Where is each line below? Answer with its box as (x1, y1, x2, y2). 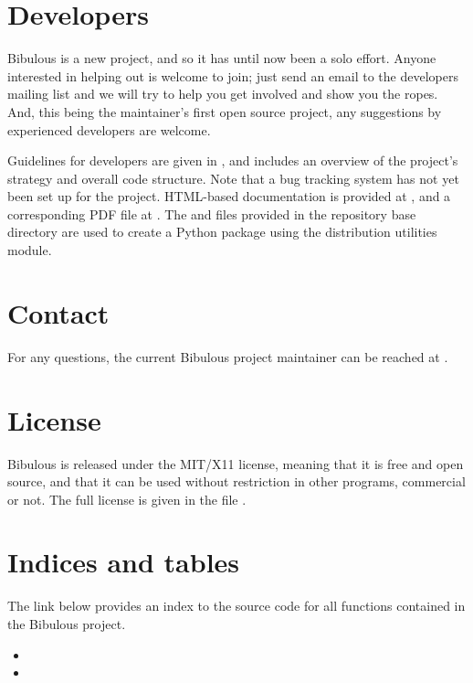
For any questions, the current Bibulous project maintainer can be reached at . (7, 347, 448, 366)
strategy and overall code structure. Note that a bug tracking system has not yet (7, 168, 459, 187)
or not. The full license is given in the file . (7, 489, 247, 508)
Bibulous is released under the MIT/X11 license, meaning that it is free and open (7, 454, 464, 473)
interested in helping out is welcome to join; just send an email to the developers (7, 66, 458, 85)
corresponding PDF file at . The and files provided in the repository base (7, 204, 416, 223)
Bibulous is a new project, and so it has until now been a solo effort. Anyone (7, 48, 436, 68)
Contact (7, 293, 110, 331)
